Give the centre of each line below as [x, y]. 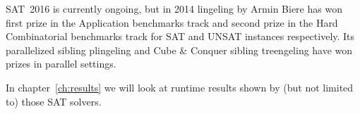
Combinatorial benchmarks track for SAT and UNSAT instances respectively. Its [180, 36]
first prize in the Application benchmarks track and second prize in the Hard [172, 22]
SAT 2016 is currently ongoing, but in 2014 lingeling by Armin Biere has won [174, 8]
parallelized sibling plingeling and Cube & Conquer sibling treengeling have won [179, 50]
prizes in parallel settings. [61, 64]
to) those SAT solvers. [54, 101]
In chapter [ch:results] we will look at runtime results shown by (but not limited [180, 87]
